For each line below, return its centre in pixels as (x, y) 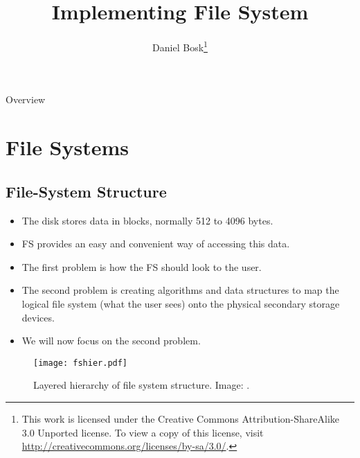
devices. (38, 317)
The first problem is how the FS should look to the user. (142, 266)
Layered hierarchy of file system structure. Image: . (142, 385)
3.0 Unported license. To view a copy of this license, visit (143, 432)
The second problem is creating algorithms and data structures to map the (180, 290)
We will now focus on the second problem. (111, 341)
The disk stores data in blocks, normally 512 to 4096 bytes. (147, 220)
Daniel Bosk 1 (180, 46)
